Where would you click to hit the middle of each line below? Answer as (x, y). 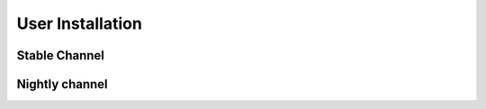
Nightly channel (62, 84)
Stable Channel (61, 55)
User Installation (80, 23)
